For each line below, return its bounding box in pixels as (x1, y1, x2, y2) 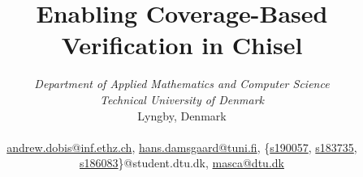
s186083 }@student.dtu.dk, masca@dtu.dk (80, 154, 284, 171)
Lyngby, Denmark (137, 107, 227, 124)
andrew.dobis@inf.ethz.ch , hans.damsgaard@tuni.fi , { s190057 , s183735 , (6, 138, 357, 155)
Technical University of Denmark (99, 91, 265, 107)
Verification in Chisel (61, 28, 303, 61)
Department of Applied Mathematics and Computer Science (34, 75, 330, 92)
